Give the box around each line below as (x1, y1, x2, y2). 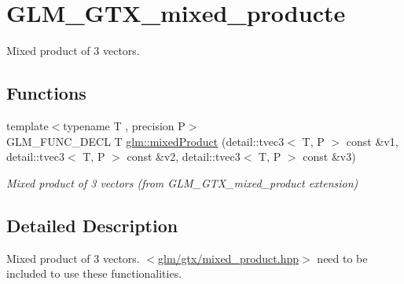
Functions (6, 81, 86, 105)
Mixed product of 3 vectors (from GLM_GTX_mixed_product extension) (6, 174, 358, 191)
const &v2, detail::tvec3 (127, 148, 241, 165)
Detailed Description (6, 213, 178, 237)
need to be (317, 249, 368, 266)
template (6, 117, 49, 133)
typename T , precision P (63, 117, 185, 133)
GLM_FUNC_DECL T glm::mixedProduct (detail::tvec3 (6, 133, 285, 149)
